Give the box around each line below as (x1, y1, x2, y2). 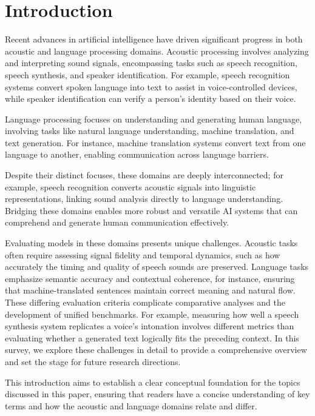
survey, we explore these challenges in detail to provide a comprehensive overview (5, 343, 307, 356)
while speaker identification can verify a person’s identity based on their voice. (5, 92, 296, 105)
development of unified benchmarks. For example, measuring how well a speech (5, 307, 299, 320)
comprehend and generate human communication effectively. (5, 216, 229, 229)
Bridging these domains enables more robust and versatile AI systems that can (5, 204, 298, 216)
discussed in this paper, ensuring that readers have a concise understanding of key (5, 387, 310, 400)
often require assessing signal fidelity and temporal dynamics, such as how (5, 248, 280, 261)
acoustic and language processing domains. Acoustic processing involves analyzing (5, 44, 309, 57)
